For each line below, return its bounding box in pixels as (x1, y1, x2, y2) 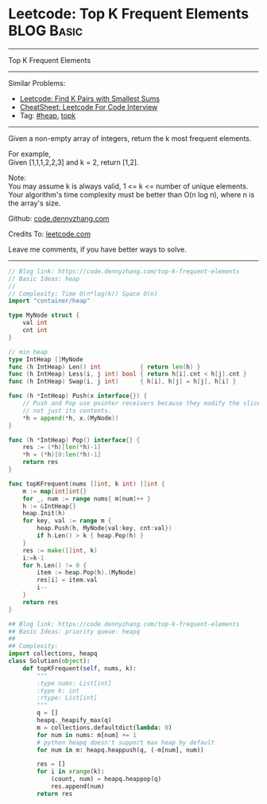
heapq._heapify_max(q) (37, 716, 112, 724)
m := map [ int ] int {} (22, 487, 87, 495)
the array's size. (8, 198, 61, 208)
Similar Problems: (8, 78, 66, 88)
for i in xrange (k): (37, 767, 105, 776)
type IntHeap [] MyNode (8, 355, 83, 363)
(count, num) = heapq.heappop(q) (50, 775, 161, 783)
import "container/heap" (8, 297, 91, 305)
